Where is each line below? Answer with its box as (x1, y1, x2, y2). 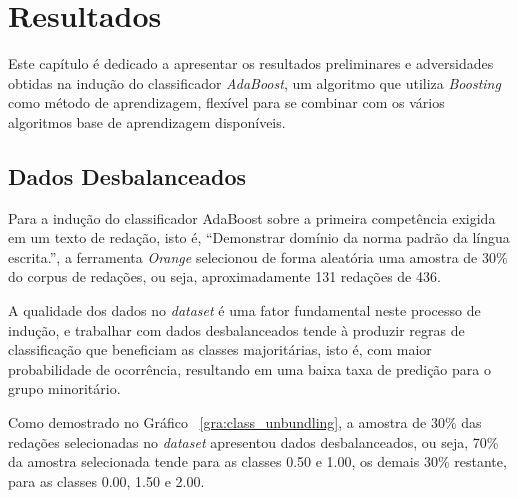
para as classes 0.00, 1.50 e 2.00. (8, 470, 205, 491)
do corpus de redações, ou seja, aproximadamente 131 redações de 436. (8, 266, 441, 287)
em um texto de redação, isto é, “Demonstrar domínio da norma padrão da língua (8, 227, 510, 248)
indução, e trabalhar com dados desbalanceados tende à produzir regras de (8, 319, 465, 340)
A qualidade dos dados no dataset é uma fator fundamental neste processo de (8, 300, 481, 321)
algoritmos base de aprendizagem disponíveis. (8, 111, 286, 132)
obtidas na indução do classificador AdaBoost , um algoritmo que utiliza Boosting (8, 72, 501, 93)
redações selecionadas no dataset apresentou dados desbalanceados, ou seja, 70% (8, 431, 499, 452)
